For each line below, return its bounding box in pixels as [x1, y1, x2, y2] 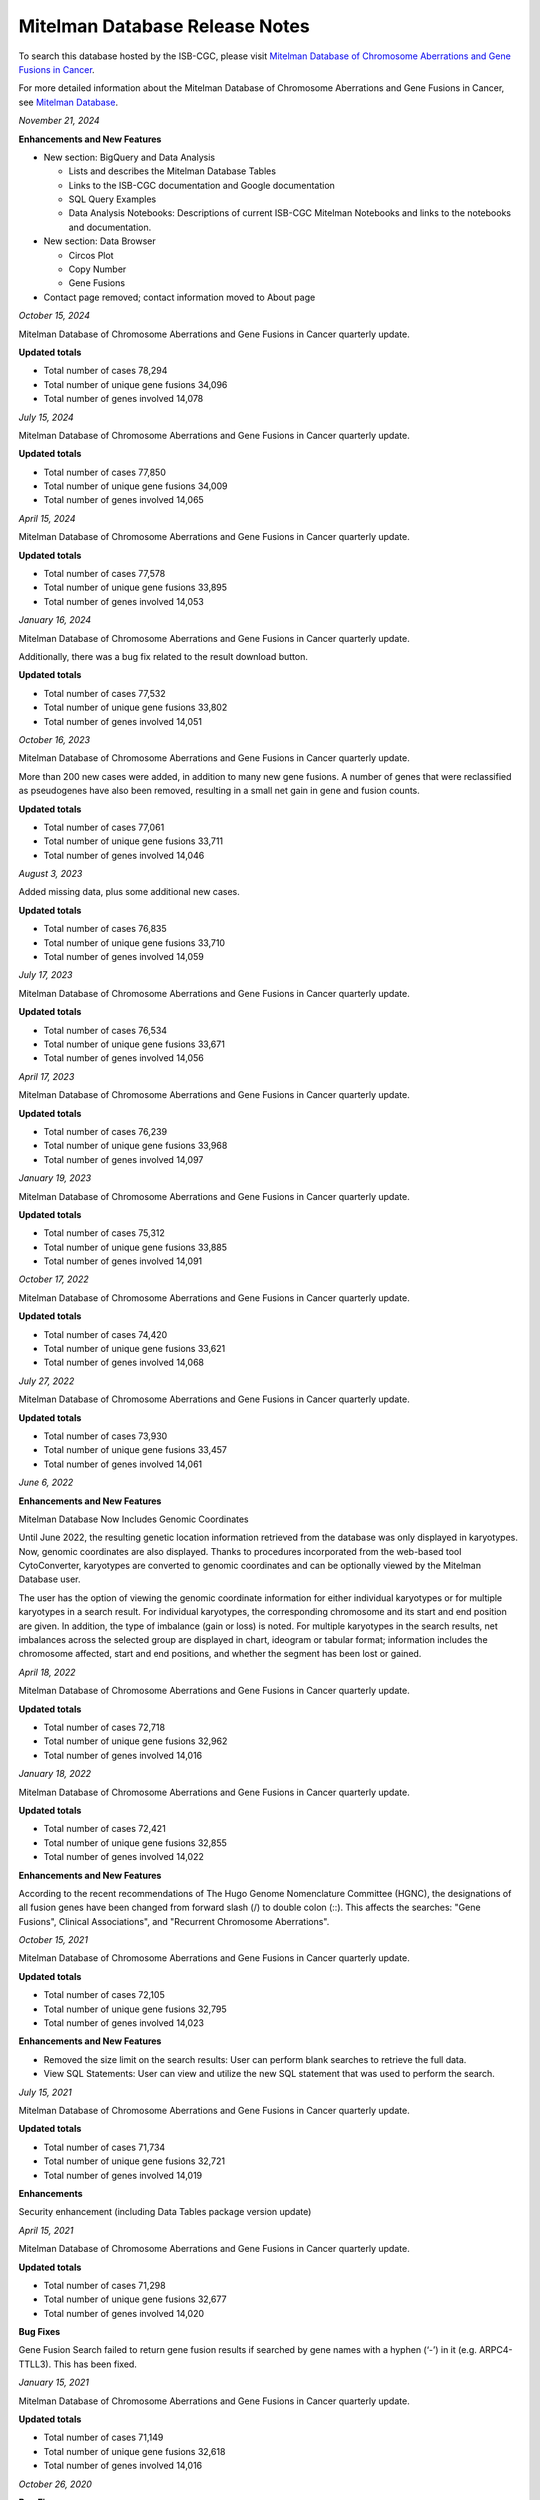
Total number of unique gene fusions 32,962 [43, 1735, 228, 1747]
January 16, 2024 [18, 614, 92, 626]
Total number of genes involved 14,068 [43, 1356, 205, 1369]
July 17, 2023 [18, 969, 73, 981]
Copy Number [68, 263, 127, 275]
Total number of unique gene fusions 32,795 [43, 2003, 227, 2015]
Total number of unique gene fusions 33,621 [43, 1343, 226, 1355]
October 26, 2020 [18, 2478, 92, 2490]
